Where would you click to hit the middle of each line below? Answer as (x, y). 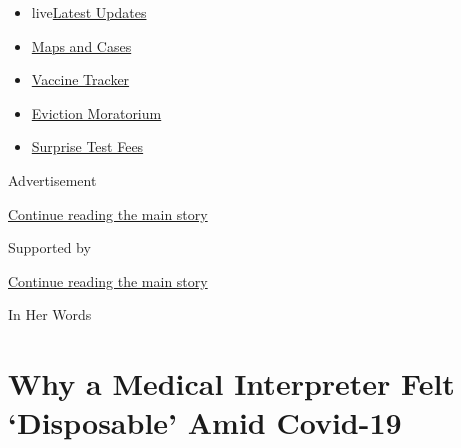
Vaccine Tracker (80, 79)
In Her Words (50, 314)
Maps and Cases (81, 45)
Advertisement (52, 179)
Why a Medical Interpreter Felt (231, 383)
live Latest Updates (89, 12)
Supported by (49, 247)
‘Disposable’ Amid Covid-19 (205, 422)
